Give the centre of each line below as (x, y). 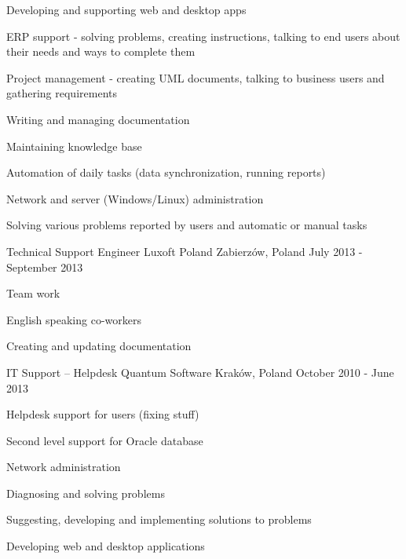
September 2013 (45, 267)
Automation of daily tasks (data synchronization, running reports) (166, 172)
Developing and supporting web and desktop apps (126, 9)
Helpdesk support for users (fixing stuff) (103, 414)
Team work (33, 293)
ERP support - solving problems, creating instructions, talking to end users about (203, 36)
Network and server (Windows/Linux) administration (135, 198)
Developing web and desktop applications (106, 546)
